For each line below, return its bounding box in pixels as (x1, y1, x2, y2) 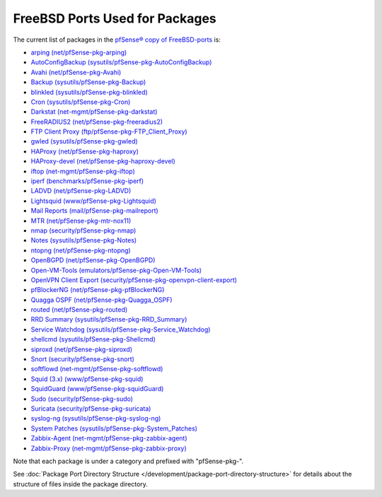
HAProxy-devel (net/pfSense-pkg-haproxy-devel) (30, 157, 176, 165)
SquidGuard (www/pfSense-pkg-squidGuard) (30, 385, 164, 393)
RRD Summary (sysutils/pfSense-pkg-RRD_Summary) (30, 315, 187, 324)
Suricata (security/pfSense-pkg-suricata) (30, 404, 151, 413)
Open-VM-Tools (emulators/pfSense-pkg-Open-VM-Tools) (30, 266, 202, 274)
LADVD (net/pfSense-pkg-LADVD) (30, 187, 132, 195)
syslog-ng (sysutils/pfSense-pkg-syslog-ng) (30, 414, 161, 423)
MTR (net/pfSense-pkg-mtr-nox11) (30, 216, 132, 225)
